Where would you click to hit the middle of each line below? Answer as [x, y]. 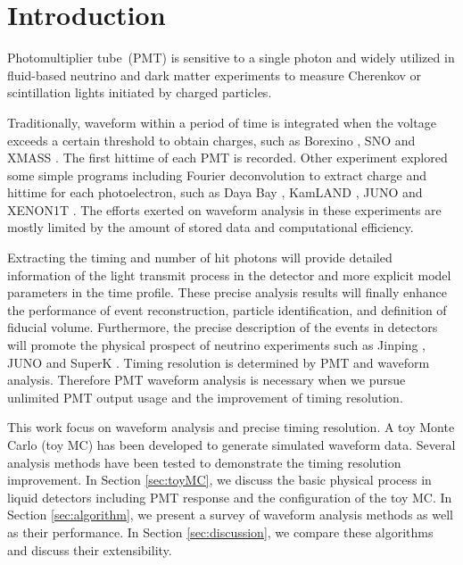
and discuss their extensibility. [90, 549]
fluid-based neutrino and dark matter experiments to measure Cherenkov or [215, 75]
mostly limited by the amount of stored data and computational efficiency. [211, 227]
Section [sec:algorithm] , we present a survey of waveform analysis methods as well [230, 515]
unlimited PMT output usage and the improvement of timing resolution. [205, 397]
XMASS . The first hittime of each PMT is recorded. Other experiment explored [227, 158]
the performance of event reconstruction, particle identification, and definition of [227, 309]
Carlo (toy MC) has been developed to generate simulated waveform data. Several [231, 445]
